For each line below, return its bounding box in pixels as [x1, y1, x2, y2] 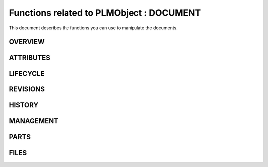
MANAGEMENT [9, 117, 58, 125]
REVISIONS [9, 85, 45, 94]
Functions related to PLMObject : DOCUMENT [9, 7, 201, 18]
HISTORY [9, 101, 39, 109]
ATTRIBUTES [9, 54, 51, 62]
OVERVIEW [9, 38, 45, 46]
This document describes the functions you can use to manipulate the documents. [9, 25, 178, 31]
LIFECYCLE [9, 70, 45, 78]
